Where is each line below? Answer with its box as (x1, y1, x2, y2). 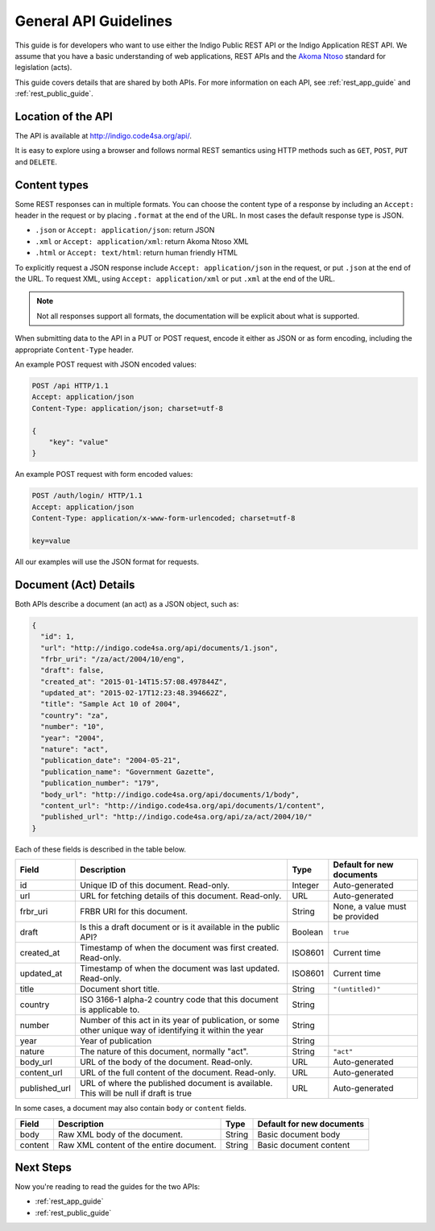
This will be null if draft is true (79, 1088, 193, 1099)
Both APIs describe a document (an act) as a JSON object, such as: (14, 599, 239, 608)
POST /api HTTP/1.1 (31, 381, 109, 390)
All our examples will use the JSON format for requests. (14, 557, 199, 566)
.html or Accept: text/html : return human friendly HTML (35, 248, 238, 258)
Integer (292, 880, 320, 891)
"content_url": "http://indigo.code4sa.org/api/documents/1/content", (40, 801, 325, 810)
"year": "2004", (40, 733, 105, 743)
